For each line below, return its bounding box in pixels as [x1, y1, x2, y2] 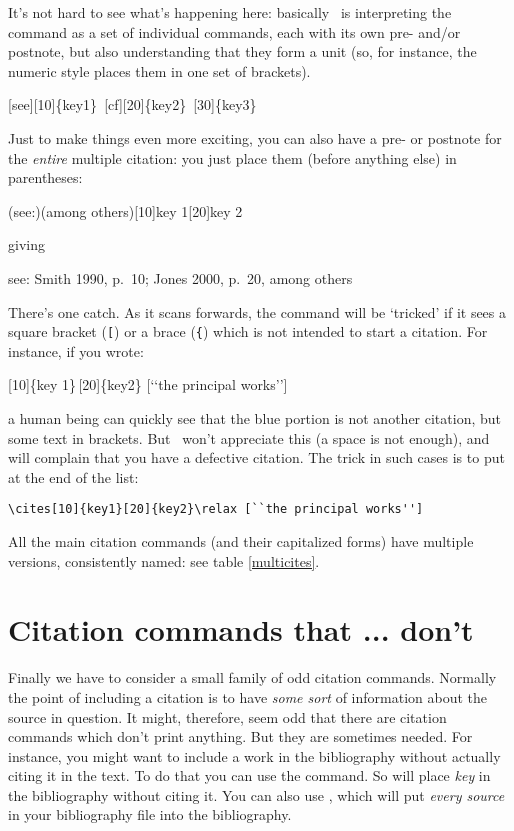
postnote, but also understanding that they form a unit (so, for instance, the [8, 41, 477, 62]
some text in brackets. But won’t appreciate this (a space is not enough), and [8, 427, 490, 448]
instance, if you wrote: [8, 340, 144, 361]
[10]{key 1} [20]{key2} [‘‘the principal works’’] [8, 374, 288, 395]
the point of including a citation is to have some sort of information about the [8, 686, 488, 707]
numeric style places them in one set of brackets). [8, 60, 311, 81]
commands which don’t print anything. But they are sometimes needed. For [8, 726, 473, 747]
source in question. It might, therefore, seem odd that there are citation [8, 706, 447, 727]
